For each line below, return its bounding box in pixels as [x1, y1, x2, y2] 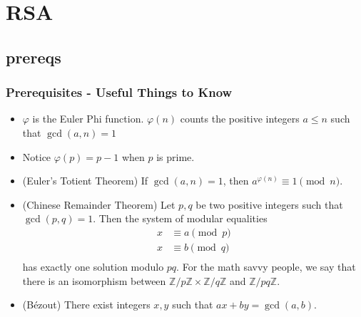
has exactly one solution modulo [22, 259, 164, 274]
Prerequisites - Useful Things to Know [6, 83, 233, 101]
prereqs [6, 46, 61, 68]
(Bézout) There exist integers [22, 297, 151, 312]
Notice [22, 149, 51, 164]
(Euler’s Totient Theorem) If [22, 173, 148, 188]
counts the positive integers [180, 111, 300, 126]
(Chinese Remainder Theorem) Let [22, 197, 176, 212]
